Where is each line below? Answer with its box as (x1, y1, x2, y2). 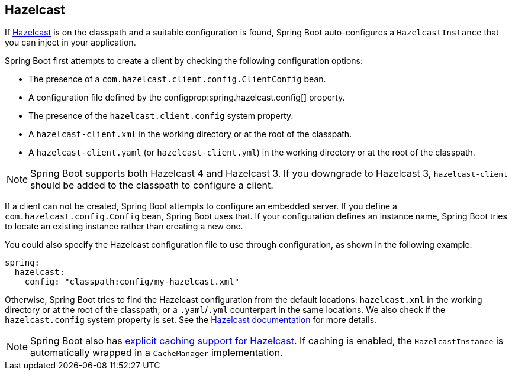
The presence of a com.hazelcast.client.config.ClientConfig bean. (28, 74, 326, 85)
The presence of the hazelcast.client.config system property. (28, 111, 294, 121)
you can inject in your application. (5, 37, 136, 48)
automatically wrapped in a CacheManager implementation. (30, 347, 283, 359)
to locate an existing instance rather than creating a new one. (5, 221, 243, 232)
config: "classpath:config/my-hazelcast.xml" (24, 277, 240, 287)
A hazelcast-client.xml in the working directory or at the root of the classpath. (28, 129, 352, 140)
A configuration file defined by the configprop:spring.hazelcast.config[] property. (28, 92, 345, 103)
